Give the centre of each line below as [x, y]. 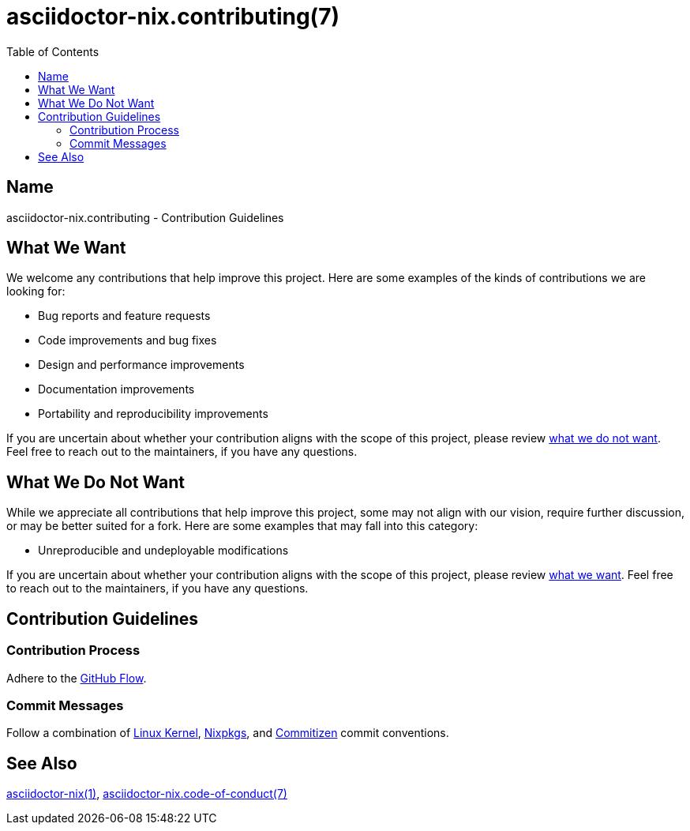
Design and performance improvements [141, 365]
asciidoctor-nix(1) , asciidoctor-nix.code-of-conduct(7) [147, 794]
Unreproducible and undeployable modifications [163, 551]
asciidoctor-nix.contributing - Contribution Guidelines [145, 217]
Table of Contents [53, 51]
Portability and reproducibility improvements [153, 414]
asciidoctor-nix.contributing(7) [173, 17]
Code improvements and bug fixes [127, 340]
